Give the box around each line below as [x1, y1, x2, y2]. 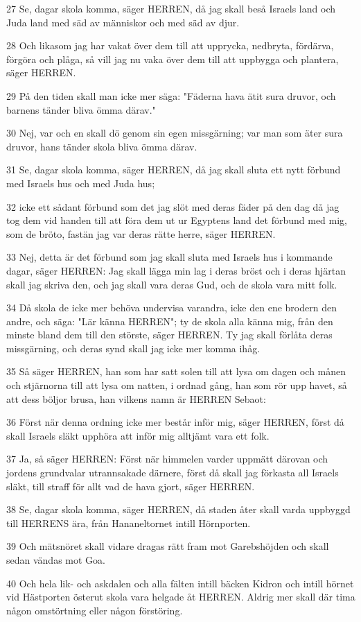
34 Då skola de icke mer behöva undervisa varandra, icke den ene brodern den [6, 300, 337, 315]
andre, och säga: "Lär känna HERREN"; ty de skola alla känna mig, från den [6, 313, 333, 328]
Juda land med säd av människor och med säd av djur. [6, 15, 240, 29]
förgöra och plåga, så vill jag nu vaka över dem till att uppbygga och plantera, [6, 51, 339, 66]
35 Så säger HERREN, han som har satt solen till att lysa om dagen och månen [6, 364, 346, 379]
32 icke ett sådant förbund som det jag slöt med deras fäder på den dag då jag [6, 199, 340, 214]
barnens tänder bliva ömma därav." [6, 102, 156, 116]
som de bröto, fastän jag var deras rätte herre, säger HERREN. [6, 226, 276, 241]
